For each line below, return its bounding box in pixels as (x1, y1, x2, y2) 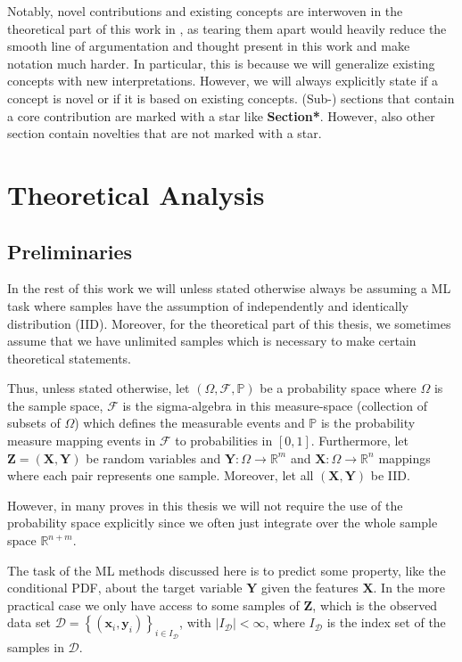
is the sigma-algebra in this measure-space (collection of (122, 396, 427, 414)
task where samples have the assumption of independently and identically (7, 296, 408, 315)
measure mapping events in (7, 431, 156, 450)
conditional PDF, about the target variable (7, 578, 243, 597)
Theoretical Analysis (7, 176, 265, 212)
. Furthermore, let (310, 431, 409, 450)
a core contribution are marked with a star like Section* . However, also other (7, 106, 435, 125)
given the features (261, 578, 359, 597)
